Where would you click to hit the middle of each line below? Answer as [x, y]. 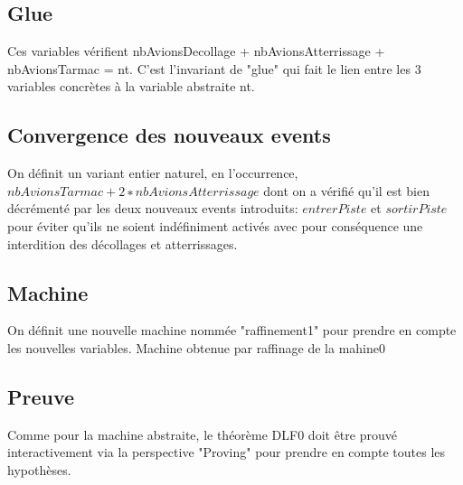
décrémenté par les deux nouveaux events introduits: [153, 208]
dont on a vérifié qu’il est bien [346, 190]
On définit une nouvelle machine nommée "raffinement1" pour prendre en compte [232, 330]
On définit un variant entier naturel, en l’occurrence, [153, 173]
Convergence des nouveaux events [169, 135]
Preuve [41, 396]
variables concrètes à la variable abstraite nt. [131, 86]
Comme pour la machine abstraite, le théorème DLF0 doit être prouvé [202, 434]
